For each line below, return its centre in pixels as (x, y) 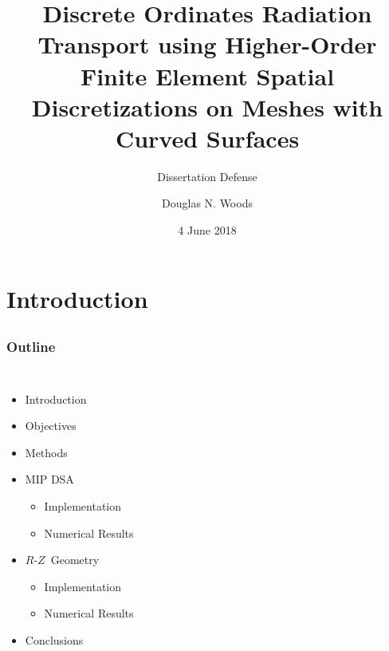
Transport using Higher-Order (207, 44)
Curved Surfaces (207, 138)
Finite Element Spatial (207, 75)
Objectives (51, 426)
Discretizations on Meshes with (207, 107)
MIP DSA (49, 479)
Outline (31, 347)
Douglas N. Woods (207, 203)
